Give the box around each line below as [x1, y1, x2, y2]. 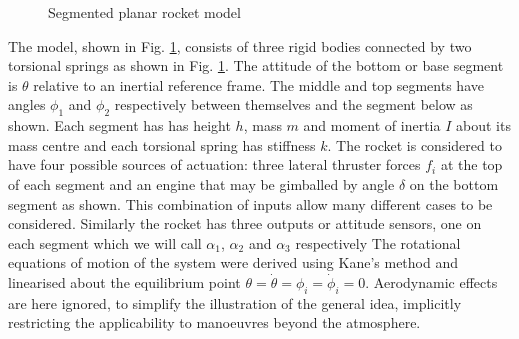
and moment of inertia [303, 115, 441, 136]
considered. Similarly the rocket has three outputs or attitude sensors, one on [8, 213, 482, 234]
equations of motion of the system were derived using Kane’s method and [8, 252, 459, 273]
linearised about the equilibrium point [8, 271, 241, 292]
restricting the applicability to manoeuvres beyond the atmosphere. [8, 312, 421, 333]
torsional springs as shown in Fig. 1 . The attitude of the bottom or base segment [8, 55, 504, 76]
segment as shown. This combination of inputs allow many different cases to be [8, 193, 493, 214]
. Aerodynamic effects [365, 271, 498, 292]
